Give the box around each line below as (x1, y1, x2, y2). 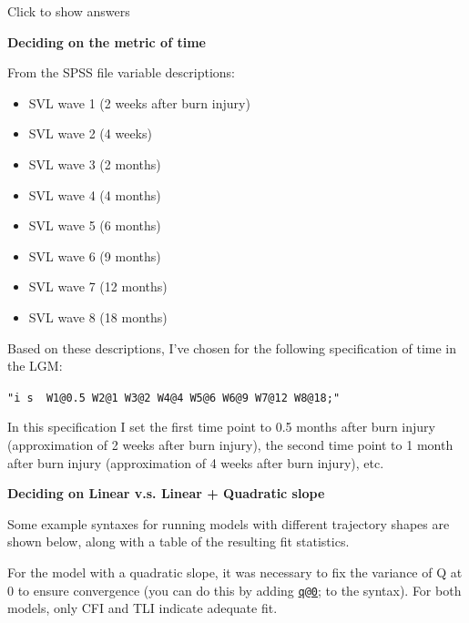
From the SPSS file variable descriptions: (7, 63, 235, 82)
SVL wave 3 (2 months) (28, 154, 161, 173)
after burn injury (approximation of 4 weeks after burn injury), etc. (7, 453, 384, 472)
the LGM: (7, 356, 63, 375)
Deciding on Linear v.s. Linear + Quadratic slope (7, 484, 325, 503)
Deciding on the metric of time (7, 32, 206, 51)
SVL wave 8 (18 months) (28, 307, 168, 326)
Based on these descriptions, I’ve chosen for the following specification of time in (7, 338, 457, 357)
